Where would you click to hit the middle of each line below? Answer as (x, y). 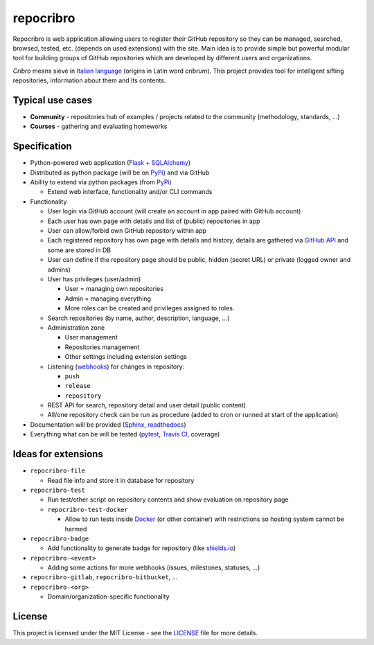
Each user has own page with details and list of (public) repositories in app (154, 221)
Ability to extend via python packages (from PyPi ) (101, 182)
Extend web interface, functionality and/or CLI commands (130, 192)
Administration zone (76, 327)
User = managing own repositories (114, 289)
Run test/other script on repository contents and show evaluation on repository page (168, 500)
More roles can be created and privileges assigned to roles (149, 308)
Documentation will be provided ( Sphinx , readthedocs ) (108, 424)
